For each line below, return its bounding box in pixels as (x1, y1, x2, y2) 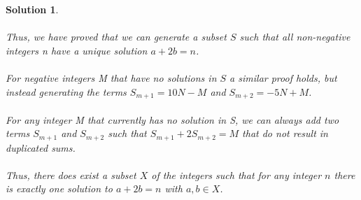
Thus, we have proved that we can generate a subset (6, 29, 227, 44)
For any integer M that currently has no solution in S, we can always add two (6, 112, 339, 127)
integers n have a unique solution (6, 43, 148, 57)
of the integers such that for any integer (151, 167, 322, 182)
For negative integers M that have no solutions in (6, 70, 217, 85)
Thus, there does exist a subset (6, 167, 136, 182)
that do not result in (242, 126, 328, 141)
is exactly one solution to (6, 181, 113, 196)
